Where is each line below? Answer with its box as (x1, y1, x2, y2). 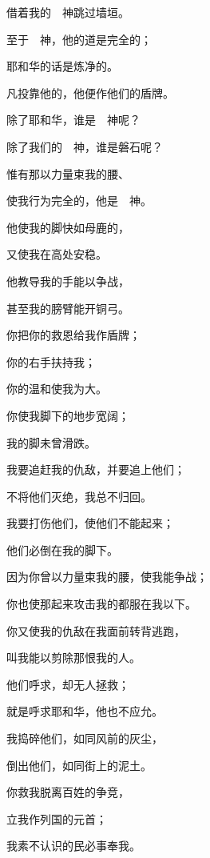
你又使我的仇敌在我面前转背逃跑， (6, 622, 185, 639)
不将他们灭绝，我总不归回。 (6, 487, 152, 504)
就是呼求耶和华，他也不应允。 (6, 703, 163, 720)
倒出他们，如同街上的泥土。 (6, 756, 152, 773)
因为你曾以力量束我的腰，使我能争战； (6, 568, 208, 585)
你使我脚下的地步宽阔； (6, 407, 129, 423)
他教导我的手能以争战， (6, 272, 129, 289)
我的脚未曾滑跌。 (6, 434, 96, 451)
